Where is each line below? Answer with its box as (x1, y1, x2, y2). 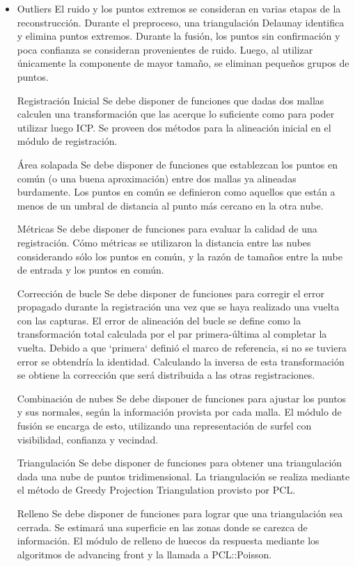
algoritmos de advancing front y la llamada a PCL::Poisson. (17, 547, 272, 561)
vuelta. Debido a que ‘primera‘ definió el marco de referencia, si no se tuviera (17, 340, 347, 355)
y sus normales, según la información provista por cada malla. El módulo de (17, 404, 342, 419)
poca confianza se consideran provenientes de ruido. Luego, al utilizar (17, 42, 313, 56)
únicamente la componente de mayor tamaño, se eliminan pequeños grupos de (17, 56, 349, 70)
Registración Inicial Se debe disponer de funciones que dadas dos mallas (17, 93, 324, 107)
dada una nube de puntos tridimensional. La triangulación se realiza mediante (17, 469, 350, 483)
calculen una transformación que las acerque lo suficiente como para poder (17, 107, 335, 121)
